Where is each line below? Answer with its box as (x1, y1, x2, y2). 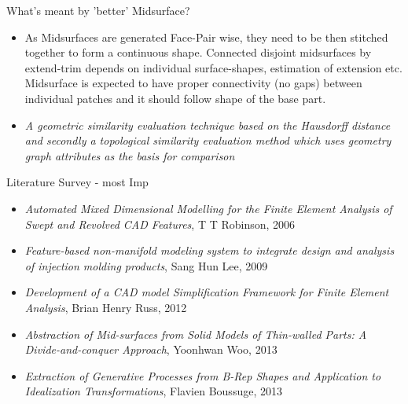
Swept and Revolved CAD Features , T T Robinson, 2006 (24, 215, 296, 232)
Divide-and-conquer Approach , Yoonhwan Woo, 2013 (24, 341, 278, 358)
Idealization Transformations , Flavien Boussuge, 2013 (24, 383, 282, 399)
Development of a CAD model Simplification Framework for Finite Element (24, 284, 389, 300)
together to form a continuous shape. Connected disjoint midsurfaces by (24, 44, 372, 61)
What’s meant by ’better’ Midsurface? (6, 2, 190, 18)
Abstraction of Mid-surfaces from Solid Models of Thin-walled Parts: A (24, 325, 367, 342)
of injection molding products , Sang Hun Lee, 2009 (24, 257, 268, 274)
